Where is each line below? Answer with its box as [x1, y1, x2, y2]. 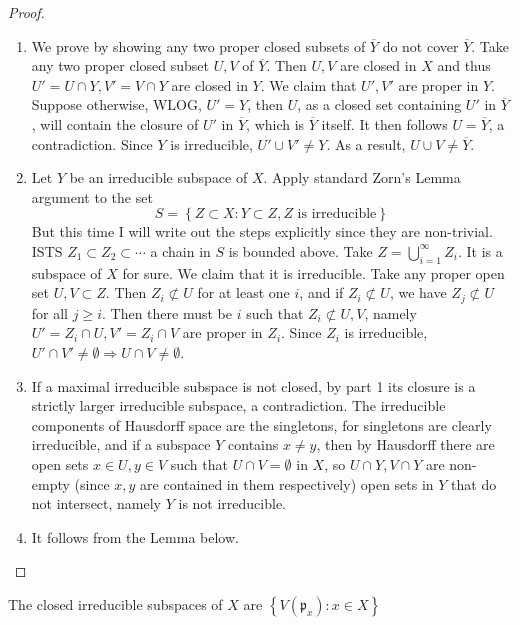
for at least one [197, 282, 290, 303]
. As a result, [326, 133, 406, 154]
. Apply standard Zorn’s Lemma [263, 167, 461, 188]
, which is [246, 113, 305, 134]
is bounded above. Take [228, 240, 373, 261]
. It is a [457, 240, 503, 261]
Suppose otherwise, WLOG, [31, 94, 202, 115]
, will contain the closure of [31, 113, 199, 134]
